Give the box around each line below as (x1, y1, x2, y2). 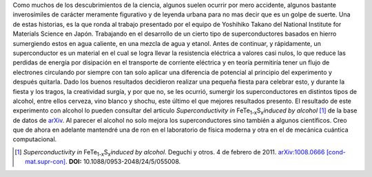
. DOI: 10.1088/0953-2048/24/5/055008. (65, 158, 181, 166)
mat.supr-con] (25, 158, 66, 166)
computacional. (12, 135, 57, 143)
